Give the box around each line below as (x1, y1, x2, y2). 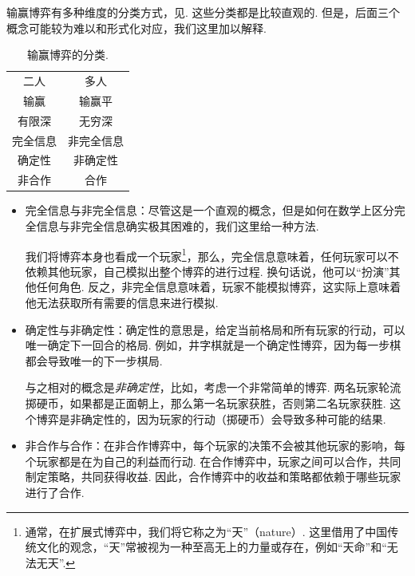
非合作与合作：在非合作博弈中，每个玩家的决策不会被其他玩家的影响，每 (25, 437, 405, 454)
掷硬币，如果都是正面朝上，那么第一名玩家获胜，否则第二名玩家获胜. (25, 394, 386, 411)
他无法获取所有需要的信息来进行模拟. (25, 294, 219, 310)
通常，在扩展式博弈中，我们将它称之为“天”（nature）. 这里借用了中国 (25, 523, 388, 539)
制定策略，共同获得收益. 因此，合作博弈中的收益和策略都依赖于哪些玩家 (25, 468, 401, 485)
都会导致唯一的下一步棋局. (25, 352, 163, 369)
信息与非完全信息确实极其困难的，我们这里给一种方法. (36, 217, 319, 234)
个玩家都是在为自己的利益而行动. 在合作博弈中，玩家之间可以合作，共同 (25, 452, 401, 469)
